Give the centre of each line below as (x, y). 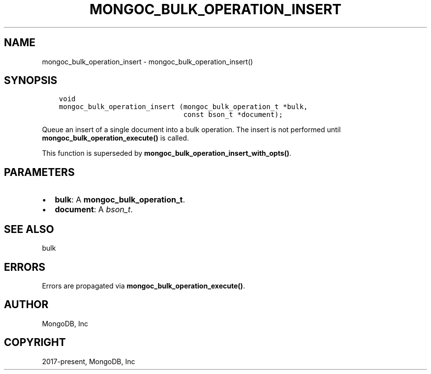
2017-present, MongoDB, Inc (89, 361)
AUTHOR (26, 305)
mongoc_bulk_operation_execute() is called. (115, 138)
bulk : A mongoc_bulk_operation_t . (120, 200)
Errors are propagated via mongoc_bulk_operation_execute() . (143, 286)
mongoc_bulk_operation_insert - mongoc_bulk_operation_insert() (148, 61)
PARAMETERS (39, 172)
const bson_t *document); (233, 115)
